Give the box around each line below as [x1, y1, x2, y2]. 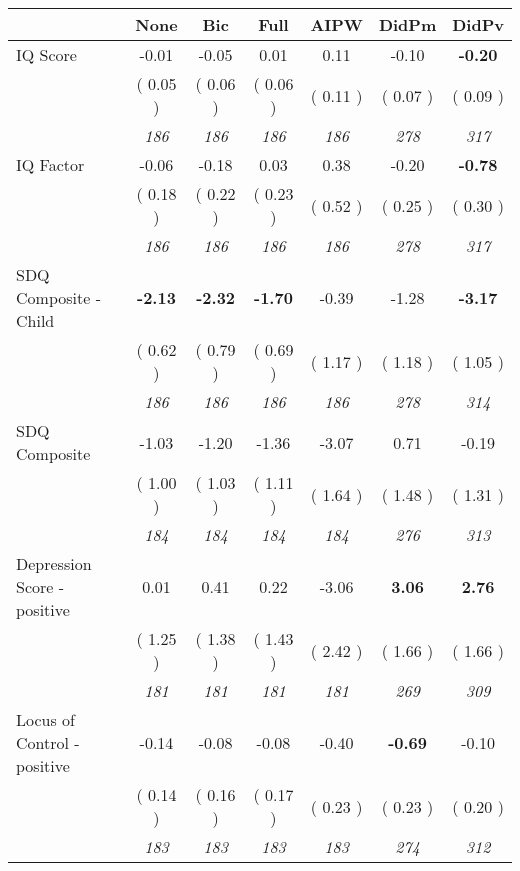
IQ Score [16, 43, 77, 66]
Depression [16, 552, 92, 575]
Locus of [16, 708, 75, 731]
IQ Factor [16, 153, 85, 176]
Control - [16, 731, 80, 754]
